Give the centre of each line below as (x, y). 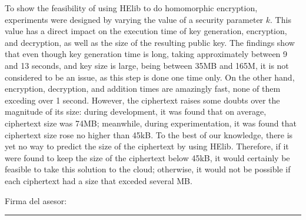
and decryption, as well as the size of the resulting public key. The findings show (150, 42)
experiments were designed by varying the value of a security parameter (134, 19)
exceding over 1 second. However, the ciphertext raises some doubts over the (142, 100)
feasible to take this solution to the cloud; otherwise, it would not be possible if (148, 169)
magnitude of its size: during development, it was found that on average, (136, 111)
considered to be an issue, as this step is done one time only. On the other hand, (150, 77)
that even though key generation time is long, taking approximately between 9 (146, 54)
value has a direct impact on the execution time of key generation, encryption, (146, 31)
